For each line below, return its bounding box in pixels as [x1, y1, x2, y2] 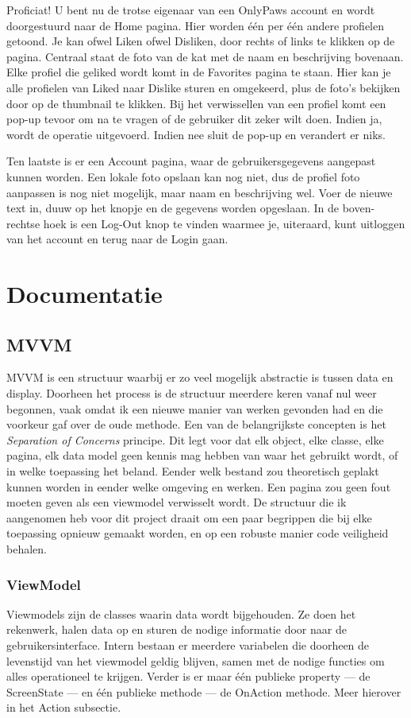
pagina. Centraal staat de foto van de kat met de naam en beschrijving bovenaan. [6, 48, 404, 64]
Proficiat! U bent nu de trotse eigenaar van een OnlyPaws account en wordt [6, 2, 375, 17]
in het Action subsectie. [6, 699, 121, 716]
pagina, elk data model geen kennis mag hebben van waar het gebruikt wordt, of [6, 447, 398, 464]
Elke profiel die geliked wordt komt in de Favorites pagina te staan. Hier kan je [6, 64, 391, 80]
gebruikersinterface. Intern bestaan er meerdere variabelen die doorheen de [6, 637, 370, 654]
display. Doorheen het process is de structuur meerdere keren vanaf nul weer [6, 385, 377, 402]
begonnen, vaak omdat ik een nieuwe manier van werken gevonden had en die [6, 400, 383, 417]
